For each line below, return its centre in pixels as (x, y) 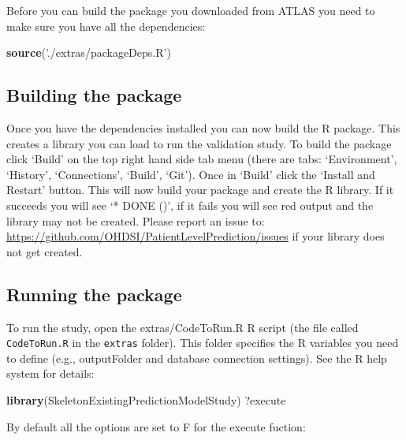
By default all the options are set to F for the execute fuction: (156, 426)
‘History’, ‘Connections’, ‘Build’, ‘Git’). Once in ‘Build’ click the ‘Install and (191, 174)
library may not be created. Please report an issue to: (136, 220)
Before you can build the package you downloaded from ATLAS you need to (191, 10)
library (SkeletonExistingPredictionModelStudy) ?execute (146, 399)
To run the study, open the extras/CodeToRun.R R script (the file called (183, 327)
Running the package (94, 294)
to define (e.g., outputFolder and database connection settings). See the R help (197, 358)
